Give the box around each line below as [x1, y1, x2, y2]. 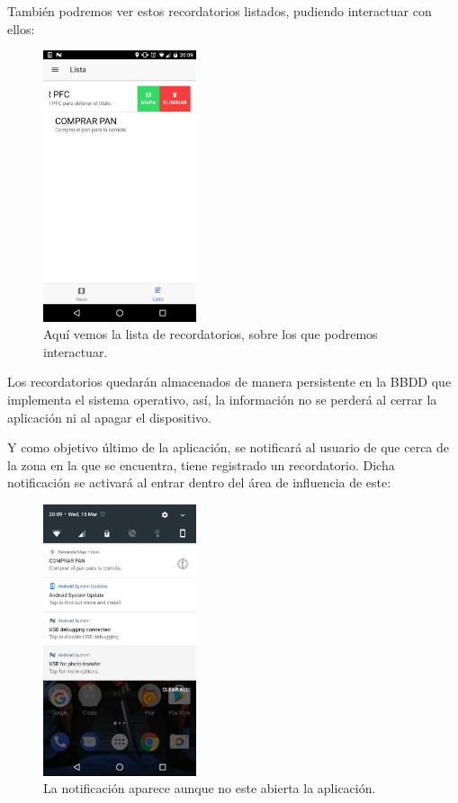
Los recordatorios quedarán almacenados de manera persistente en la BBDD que [7, 372, 452, 391]
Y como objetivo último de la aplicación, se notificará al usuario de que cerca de [7, 438, 450, 457]
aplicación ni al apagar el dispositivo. [7, 407, 211, 426]
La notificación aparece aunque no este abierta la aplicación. [43, 779, 376, 798]
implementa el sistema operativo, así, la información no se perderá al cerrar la [7, 390, 437, 409]
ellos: [7, 19, 35, 38]
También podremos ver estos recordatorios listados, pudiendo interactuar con [7, 2, 432, 20]
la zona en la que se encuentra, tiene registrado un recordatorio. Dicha [7, 455, 395, 474]
